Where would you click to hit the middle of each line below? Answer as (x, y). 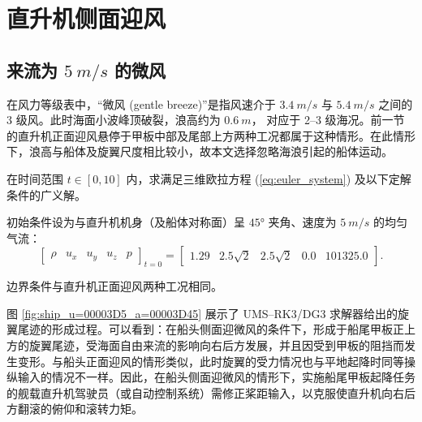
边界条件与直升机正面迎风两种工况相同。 (114, 286)
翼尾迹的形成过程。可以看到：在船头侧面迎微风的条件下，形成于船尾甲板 (200, 329)
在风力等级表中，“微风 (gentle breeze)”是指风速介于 (141, 103)
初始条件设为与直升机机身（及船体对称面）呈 (126, 222)
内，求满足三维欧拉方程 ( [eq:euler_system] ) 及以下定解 (269, 178)
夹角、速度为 (302, 222)
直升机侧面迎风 (86, 18)
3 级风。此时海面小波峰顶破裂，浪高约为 (114, 120)
